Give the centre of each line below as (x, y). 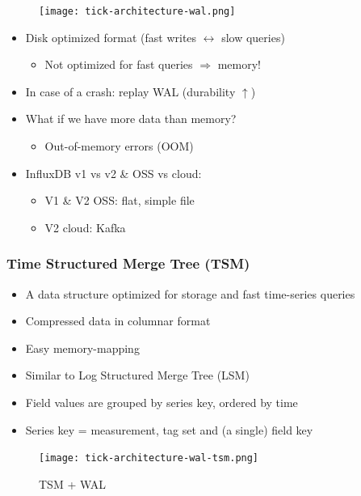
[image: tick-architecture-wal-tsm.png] (149, 458)
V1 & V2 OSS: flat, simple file (120, 200)
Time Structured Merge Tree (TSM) (128, 263)
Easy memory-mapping (82, 348)
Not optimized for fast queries (119, 64)
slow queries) (253, 37)
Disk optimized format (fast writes (111, 37)
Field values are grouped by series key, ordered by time (162, 402)
